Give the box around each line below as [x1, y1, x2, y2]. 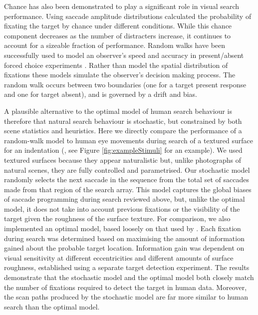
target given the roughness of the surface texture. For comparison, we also [4, 213, 231, 224]
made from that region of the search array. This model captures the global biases [4, 184, 252, 194]
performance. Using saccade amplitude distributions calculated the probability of [4, 10, 252, 21]
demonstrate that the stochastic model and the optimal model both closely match [4, 272, 254, 283]
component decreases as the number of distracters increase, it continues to [4, 30, 231, 40]
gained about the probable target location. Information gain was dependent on [4, 243, 245, 253]
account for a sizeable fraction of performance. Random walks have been [4, 40, 226, 50]
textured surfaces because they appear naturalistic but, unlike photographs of [4, 154, 242, 165]
